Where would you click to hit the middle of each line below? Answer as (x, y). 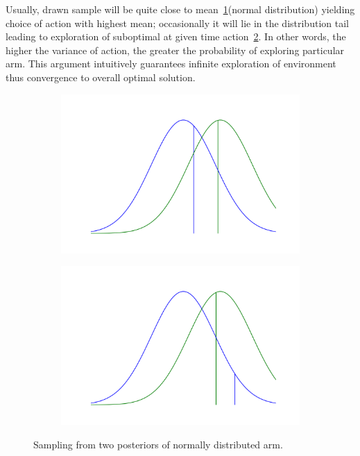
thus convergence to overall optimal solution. (101, 77)
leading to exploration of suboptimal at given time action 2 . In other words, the (176, 36)
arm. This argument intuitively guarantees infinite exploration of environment (171, 64)
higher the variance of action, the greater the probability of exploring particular (175, 50)
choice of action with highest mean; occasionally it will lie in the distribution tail (177, 23)
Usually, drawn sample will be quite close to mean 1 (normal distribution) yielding (180, 9)
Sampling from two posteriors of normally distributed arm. (158, 444)
